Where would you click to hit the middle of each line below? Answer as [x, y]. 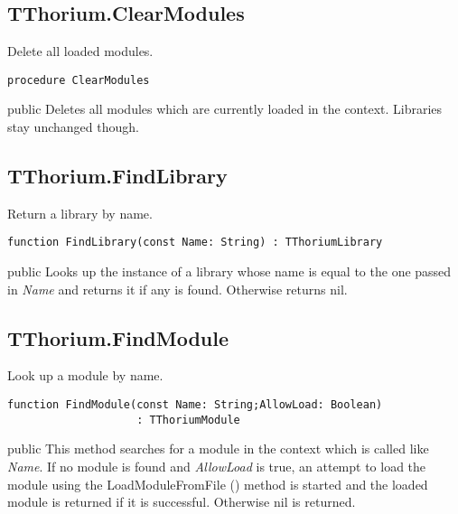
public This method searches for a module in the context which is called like [218, 449]
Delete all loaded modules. [80, 51]
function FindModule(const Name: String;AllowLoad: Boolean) [195, 405]
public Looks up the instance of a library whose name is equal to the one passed [229, 271]
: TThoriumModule [188, 420]
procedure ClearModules [79, 80]
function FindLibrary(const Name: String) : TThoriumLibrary [195, 243]
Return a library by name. [80, 213]
